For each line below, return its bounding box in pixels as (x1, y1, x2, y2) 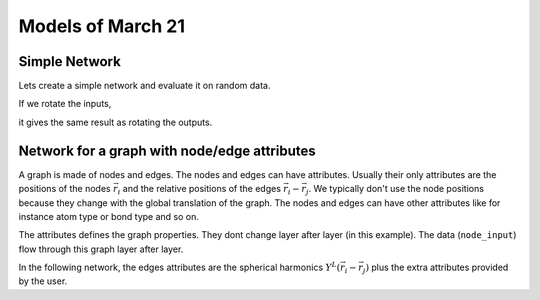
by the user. (18, 275, 68, 287)
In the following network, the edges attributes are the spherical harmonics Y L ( (18, 260, 341, 274)
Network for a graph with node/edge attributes (18, 142, 317, 159)
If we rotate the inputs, (18, 98, 112, 110)
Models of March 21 (18, 15, 185, 37)
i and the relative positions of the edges (117, 183, 282, 197)
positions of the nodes (18, 183, 111, 195)
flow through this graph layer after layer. (18, 243, 184, 255)
